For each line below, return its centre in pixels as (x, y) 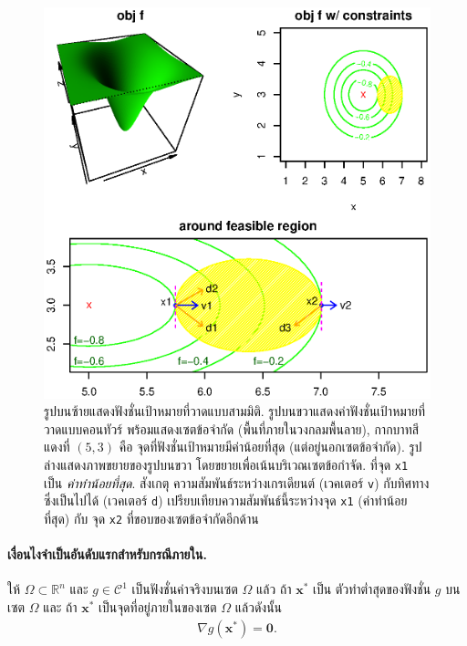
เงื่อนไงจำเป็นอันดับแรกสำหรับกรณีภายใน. (107, 554)
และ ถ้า (60, 607)
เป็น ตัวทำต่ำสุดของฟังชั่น (372, 589)
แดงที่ (57, 447)
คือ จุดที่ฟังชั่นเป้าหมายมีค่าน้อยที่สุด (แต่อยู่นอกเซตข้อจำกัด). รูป (270, 447)
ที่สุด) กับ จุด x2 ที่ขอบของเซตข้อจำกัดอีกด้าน (151, 518)
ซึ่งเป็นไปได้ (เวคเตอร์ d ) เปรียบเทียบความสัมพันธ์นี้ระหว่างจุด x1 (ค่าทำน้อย (226, 500)
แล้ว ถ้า (274, 589)
